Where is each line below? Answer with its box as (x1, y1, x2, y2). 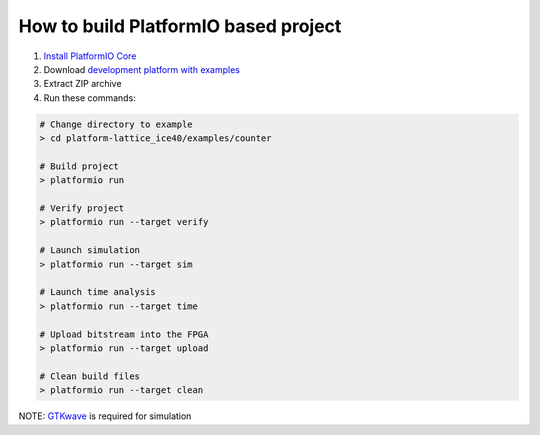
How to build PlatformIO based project (18, 15, 342, 37)
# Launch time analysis (39, 286, 157, 298)
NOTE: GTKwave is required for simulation (18, 410, 192, 422)
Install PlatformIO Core (43, 50, 137, 62)
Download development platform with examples (43, 63, 240, 75)
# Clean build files (39, 370, 140, 382)
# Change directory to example (39, 118, 194, 130)
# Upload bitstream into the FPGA (39, 328, 209, 340)
